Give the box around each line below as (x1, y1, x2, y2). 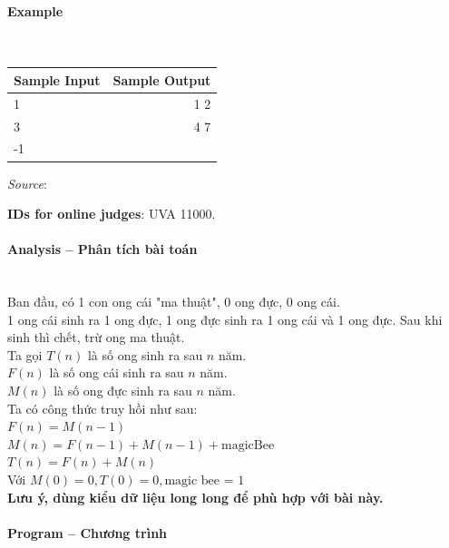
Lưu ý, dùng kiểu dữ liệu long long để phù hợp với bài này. (7, 487, 384, 506)
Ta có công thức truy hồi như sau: (7, 398, 198, 417)
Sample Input (14, 70, 101, 89)
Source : (7, 173, 47, 192)
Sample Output (112, 70, 211, 89)
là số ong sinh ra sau (87, 345, 203, 364)
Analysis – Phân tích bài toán (7, 240, 198, 259)
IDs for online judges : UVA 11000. (7, 204, 216, 223)
